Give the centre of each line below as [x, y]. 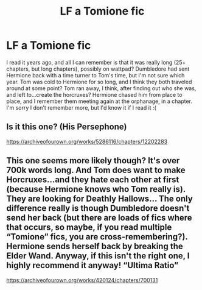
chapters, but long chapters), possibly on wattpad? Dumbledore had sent [98, 69]
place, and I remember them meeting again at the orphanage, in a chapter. [99, 101]
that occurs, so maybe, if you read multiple [89, 228]
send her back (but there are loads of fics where [99, 218]
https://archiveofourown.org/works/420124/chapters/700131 [82, 280]
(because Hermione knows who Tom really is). [96, 189]
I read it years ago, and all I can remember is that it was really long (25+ [96, 62]
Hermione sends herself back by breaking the [95, 246]
